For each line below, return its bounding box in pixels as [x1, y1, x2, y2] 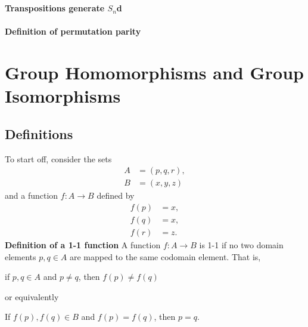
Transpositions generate [5, 2, 105, 14]
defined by [97, 189, 135, 202]
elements [5, 250, 36, 263]
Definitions [5, 124, 73, 143]
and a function [5, 189, 58, 202]
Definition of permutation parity [5, 25, 141, 38]
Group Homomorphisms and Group [5, 60, 304, 85]
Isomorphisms [5, 84, 121, 108]
